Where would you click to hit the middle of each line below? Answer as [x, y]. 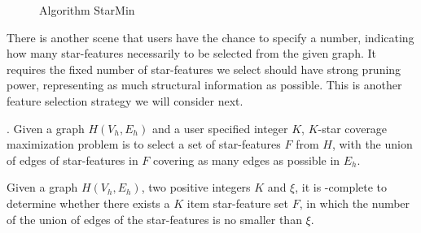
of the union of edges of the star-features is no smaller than [154, 219]
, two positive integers [196, 187]
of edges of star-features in [72, 160]
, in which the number [355, 203]
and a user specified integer [220, 128]
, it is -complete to [341, 187]
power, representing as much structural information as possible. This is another [204, 85]
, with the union [372, 144]
